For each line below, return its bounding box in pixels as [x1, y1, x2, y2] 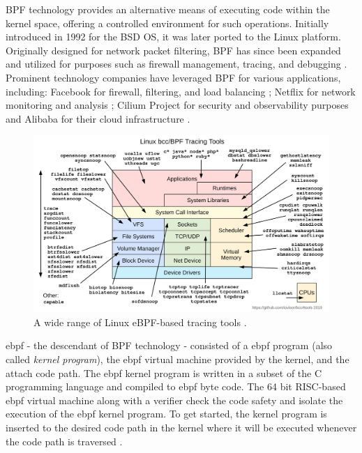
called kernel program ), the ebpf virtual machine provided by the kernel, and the [6, 351, 349, 366]
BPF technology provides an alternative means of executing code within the [6, 2, 330, 16]
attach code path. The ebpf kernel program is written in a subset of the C [6, 365, 322, 380]
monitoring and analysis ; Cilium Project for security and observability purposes [6, 98, 349, 112]
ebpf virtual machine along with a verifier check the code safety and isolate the [6, 392, 343, 407]
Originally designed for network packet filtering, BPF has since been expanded [6, 43, 341, 57]
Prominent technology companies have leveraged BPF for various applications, [6, 70, 341, 84]
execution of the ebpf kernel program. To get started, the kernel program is [6, 406, 327, 421]
